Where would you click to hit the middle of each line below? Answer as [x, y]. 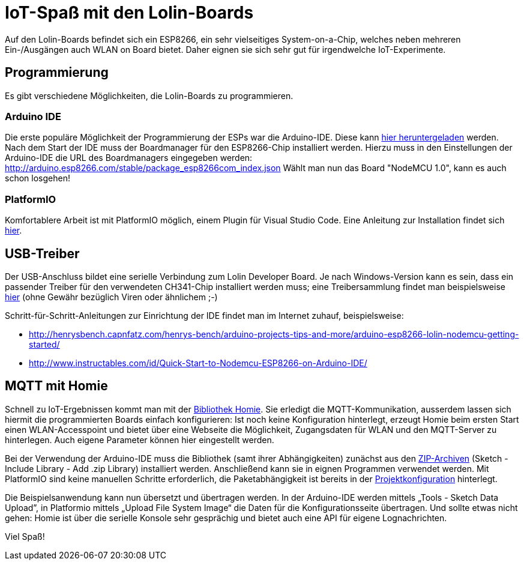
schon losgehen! [38, 178]
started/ [44, 344]
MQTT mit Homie [56, 386]
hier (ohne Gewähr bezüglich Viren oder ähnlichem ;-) [111, 297]
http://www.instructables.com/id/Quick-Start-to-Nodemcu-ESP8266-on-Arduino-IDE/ [198, 363]
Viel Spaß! [25, 536]
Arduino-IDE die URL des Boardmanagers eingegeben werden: [129, 158]
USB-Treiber [42, 253]
